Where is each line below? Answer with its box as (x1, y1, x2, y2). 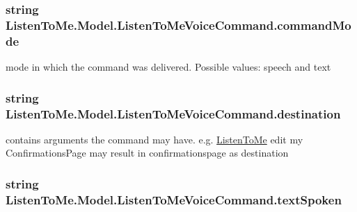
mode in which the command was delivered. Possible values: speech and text (6, 60, 331, 74)
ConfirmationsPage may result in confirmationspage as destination (6, 145, 289, 160)
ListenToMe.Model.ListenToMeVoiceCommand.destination (6, 105, 341, 122)
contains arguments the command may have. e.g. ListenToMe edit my (6, 132, 303, 146)
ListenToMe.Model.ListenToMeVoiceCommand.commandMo (6, 16, 351, 33)
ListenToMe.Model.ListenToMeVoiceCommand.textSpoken (6, 191, 342, 208)
